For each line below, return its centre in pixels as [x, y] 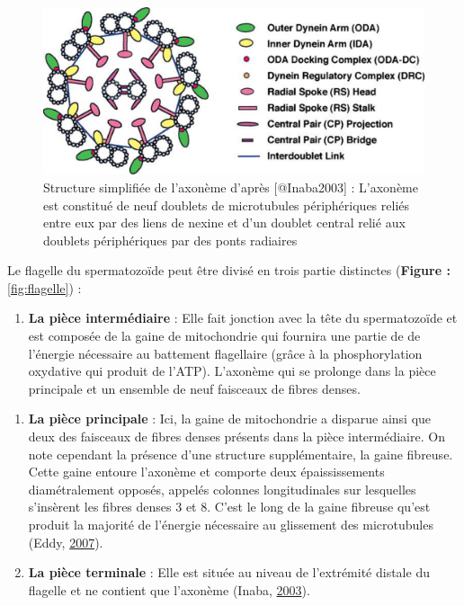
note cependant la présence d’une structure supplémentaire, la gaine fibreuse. [241, 454]
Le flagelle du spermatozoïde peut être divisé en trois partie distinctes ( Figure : [229, 270]
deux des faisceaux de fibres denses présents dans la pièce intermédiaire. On [236, 437]
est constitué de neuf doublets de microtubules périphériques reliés [227, 205]
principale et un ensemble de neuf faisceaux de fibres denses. [194, 388]
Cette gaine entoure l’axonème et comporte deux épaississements [206, 472]
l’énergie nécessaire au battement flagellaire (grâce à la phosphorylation [225, 353]
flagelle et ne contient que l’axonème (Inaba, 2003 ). [169, 589]
